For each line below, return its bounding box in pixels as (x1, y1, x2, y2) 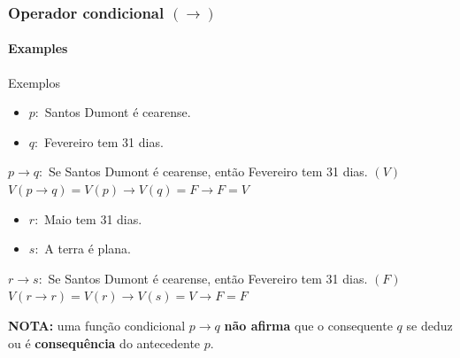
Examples (8, 39, 68, 58)
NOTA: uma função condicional (8, 315, 186, 334)
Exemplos (8, 73, 60, 91)
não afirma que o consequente (224, 315, 393, 334)
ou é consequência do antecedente (8, 333, 201, 352)
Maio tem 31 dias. (44, 209, 142, 228)
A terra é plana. (44, 239, 131, 258)
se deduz (406, 315, 453, 334)
